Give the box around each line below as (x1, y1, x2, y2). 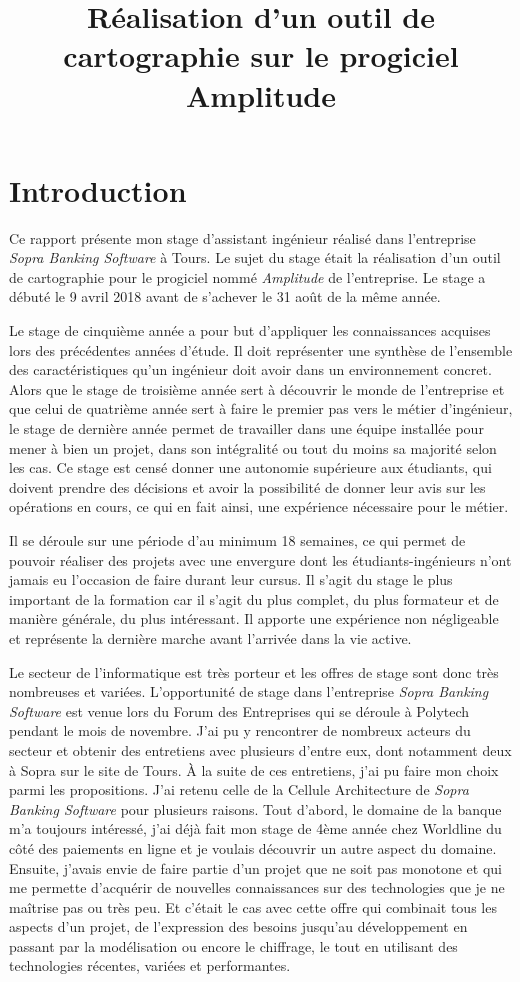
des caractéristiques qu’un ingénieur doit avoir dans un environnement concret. (9, 359, 492, 380)
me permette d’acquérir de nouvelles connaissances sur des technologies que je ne (9, 877, 505, 898)
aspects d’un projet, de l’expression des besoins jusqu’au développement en (9, 916, 468, 937)
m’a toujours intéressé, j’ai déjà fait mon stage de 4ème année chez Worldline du (9, 818, 502, 839)
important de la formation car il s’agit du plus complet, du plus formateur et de (9, 588, 499, 609)
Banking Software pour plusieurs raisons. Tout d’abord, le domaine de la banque (9, 798, 502, 819)
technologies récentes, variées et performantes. (9, 955, 291, 976)
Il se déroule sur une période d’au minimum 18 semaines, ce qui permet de (9, 530, 466, 550)
